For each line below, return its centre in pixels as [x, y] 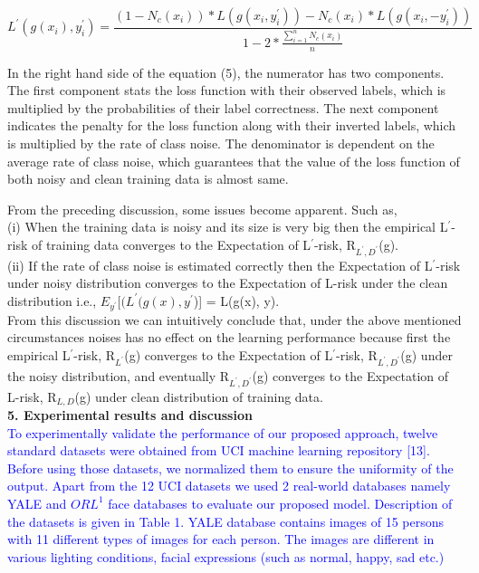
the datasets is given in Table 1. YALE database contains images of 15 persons [226, 521]
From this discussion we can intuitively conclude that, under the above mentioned [235, 319]
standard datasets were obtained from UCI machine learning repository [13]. [219, 450]
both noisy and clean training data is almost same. [148, 179]
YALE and [37, 503]
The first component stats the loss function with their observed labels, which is [227, 90]
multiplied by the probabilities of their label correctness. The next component [223, 107]
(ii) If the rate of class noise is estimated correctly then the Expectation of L [220, 265]
